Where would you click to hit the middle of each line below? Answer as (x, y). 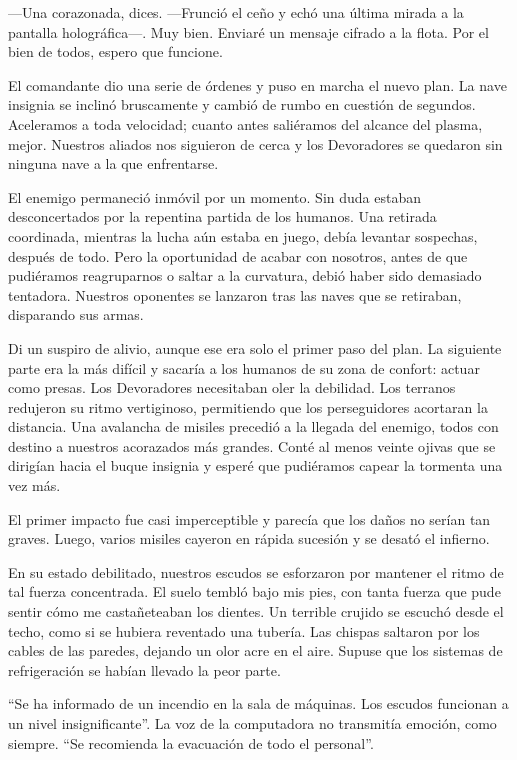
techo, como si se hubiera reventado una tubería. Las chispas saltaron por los (244, 630)
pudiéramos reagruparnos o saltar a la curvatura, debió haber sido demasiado (245, 275)
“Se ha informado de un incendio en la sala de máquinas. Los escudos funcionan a (258, 703)
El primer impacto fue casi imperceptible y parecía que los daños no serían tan (249, 518)
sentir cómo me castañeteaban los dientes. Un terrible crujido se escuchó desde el (256, 611)
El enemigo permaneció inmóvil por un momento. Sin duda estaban (214, 196)
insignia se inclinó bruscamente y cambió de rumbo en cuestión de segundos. (242, 104)
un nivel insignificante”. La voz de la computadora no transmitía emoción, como (252, 723)
